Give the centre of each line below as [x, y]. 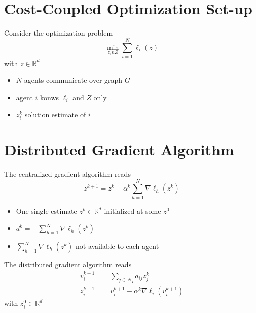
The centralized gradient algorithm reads [67, 174]
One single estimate [46, 211]
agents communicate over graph [73, 80]
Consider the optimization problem [59, 33]
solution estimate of [55, 114]
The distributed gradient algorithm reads [68, 264]
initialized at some [133, 211]
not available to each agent [117, 246]
